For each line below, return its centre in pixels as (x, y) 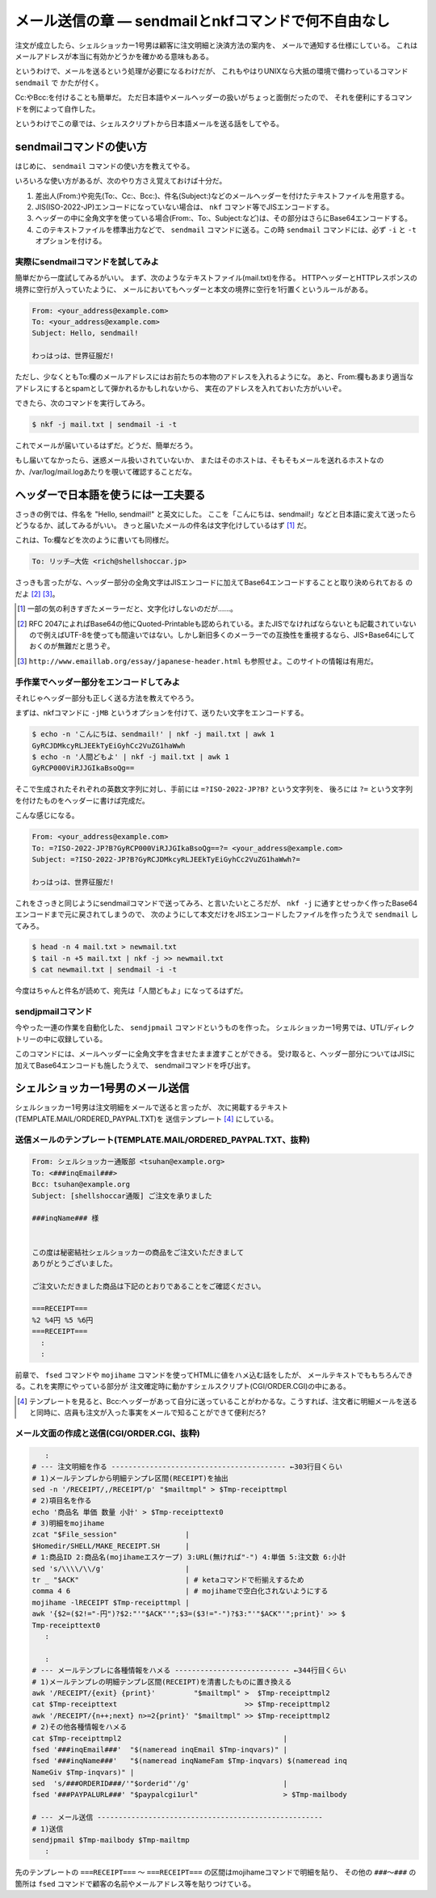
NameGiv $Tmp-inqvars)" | (83, 1772)
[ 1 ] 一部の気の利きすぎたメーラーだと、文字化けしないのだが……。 (127, 609)
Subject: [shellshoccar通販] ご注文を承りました (122, 1196)
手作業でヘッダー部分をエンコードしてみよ (98, 681)
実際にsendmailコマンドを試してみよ (87, 261)
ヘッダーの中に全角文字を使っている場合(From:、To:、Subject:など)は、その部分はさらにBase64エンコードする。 (223, 218)
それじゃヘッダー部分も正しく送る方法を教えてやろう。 (107, 698)
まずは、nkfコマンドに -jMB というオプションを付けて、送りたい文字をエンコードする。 (161, 713)
